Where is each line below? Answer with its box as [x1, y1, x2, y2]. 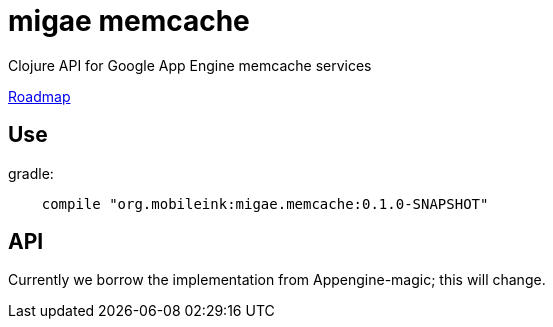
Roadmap [8, 87, 71, 105]
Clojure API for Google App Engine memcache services [8, 56, 372, 74]
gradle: [8, 164, 54, 182]
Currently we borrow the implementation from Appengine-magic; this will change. [8, 271, 546, 289]
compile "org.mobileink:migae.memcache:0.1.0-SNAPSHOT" [41, 195, 489, 212]
